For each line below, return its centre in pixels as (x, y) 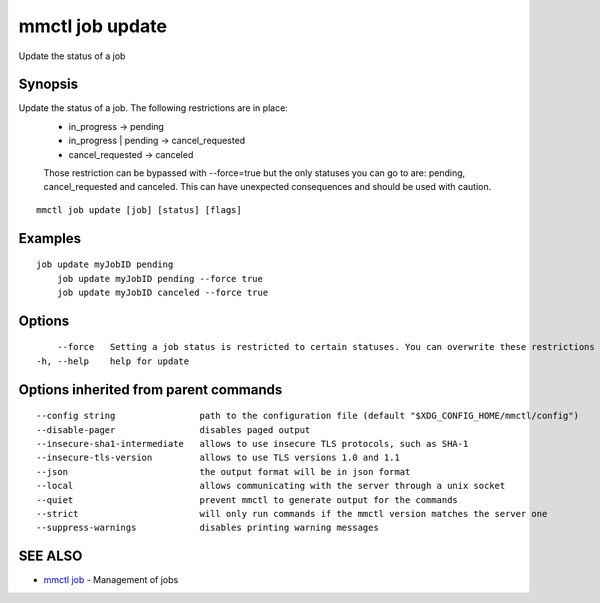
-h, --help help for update (113, 361)
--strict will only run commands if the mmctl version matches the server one (292, 513)
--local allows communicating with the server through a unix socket (271, 486)
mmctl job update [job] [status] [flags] (139, 209)
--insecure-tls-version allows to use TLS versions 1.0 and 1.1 (218, 458)
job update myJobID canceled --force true (162, 292)
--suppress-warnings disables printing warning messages (207, 528)
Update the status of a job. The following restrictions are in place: (153, 108)
